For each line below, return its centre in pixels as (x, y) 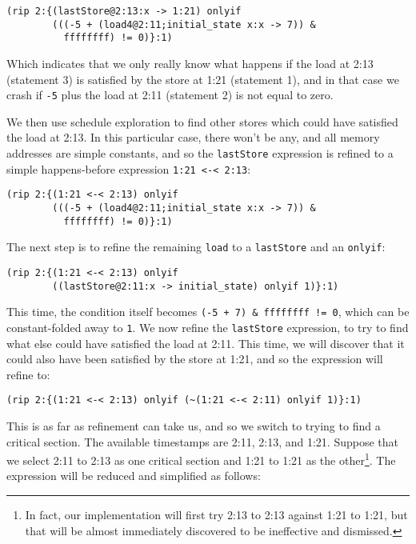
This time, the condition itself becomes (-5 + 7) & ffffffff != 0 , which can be (208, 312)
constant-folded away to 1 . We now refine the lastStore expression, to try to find (208, 327)
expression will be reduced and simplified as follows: (134, 476)
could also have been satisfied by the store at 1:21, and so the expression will (195, 359)
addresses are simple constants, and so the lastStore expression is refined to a (200, 153)
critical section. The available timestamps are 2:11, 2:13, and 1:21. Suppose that (202, 441)
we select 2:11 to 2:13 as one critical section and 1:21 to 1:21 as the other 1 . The (201, 459)
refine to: (28, 374)
